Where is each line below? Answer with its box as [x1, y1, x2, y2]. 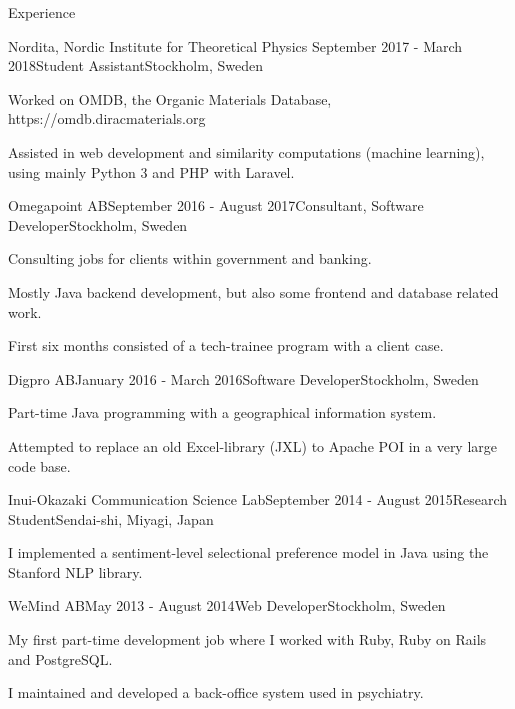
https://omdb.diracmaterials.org [8, 108, 206, 129]
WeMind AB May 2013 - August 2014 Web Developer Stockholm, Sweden [8, 595, 446, 616]
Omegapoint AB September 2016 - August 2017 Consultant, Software [8, 195, 424, 216]
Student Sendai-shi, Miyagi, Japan [8, 508, 214, 529]
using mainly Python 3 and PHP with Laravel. [8, 161, 295, 182]
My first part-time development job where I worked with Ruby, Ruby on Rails [8, 629, 487, 650]
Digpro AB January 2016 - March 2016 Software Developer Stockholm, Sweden [8, 368, 479, 389]
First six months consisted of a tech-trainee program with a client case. [8, 335, 444, 356]
